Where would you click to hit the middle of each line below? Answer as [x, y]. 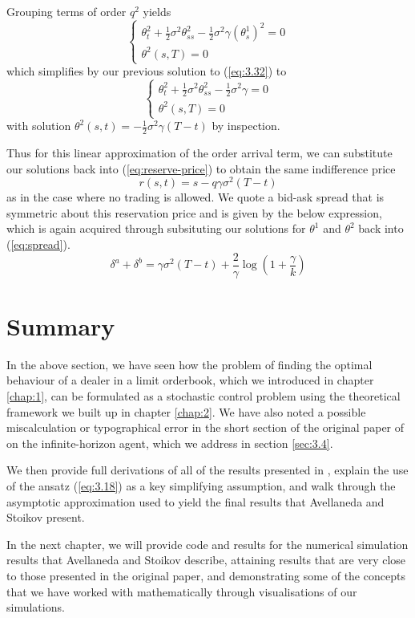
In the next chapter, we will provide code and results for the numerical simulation [207, 544]
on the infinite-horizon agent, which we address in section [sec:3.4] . [170, 443]
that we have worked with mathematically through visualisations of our [182, 591]
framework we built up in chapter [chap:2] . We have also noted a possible [186, 411]
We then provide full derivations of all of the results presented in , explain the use [207, 470]
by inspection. [246, 126]
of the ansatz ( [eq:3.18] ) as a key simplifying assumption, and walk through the [201, 485]
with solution [39, 126]
